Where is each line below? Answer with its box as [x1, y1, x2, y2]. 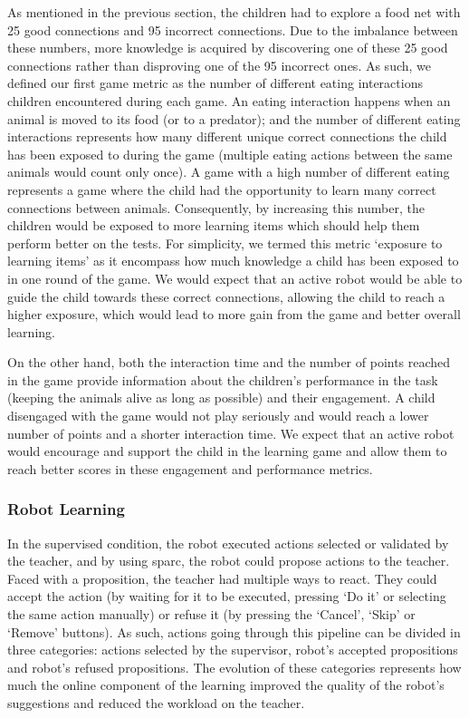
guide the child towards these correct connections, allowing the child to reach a [7, 286, 445, 306]
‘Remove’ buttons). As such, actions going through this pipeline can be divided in [7, 622, 461, 641]
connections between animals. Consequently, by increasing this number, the [7, 198, 425, 217]
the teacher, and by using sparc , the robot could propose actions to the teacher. [7, 551, 450, 570]
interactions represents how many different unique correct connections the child [7, 127, 447, 146]
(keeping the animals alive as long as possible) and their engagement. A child [7, 388, 435, 407]
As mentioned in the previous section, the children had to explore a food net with [7, 3, 461, 21]
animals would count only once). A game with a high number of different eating [7, 162, 450, 181]
